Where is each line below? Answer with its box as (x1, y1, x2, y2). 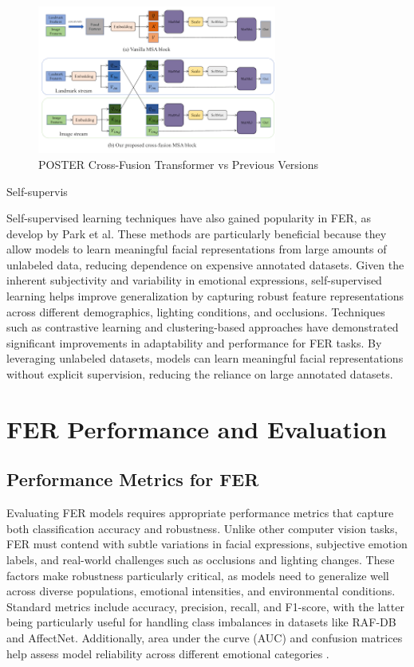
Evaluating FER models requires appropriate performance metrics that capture (6, 504, 394, 521)
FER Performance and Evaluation (6, 412, 387, 445)
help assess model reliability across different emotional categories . (6, 645, 329, 661)
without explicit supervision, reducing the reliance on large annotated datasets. (6, 366, 393, 383)
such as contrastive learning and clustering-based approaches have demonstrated (6, 319, 399, 335)
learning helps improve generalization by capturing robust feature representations (6, 288, 404, 304)
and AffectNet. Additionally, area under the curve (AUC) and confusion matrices (6, 629, 403, 645)
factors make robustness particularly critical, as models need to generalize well (6, 567, 389, 583)
